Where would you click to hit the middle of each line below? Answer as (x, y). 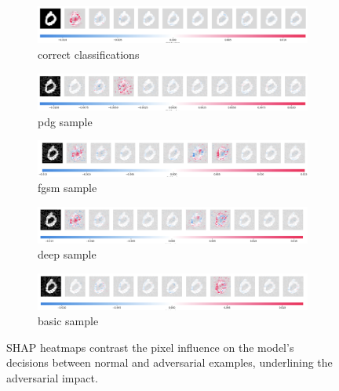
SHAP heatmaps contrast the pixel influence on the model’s (150, 347)
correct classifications (89, 54)
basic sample (68, 321)
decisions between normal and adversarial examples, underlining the (169, 362)
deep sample (67, 254)
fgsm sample (67, 188)
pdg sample (65, 121)
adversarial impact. (52, 377)
